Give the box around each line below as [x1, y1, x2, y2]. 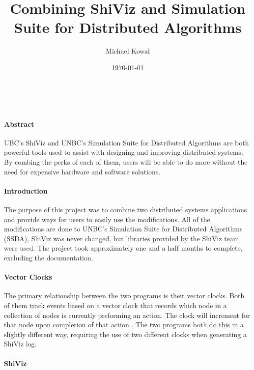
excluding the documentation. [4, 253, 93, 263]
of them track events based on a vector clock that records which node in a [4, 300, 227, 311]
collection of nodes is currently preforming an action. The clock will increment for [4, 310, 250, 320]
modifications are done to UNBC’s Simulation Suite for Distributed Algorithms [4, 224, 243, 234]
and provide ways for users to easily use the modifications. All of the [4, 214, 210, 224]
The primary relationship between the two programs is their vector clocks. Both [4, 290, 245, 301]
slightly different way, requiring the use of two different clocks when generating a [4, 329, 247, 339]
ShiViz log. [4, 339, 37, 349]
